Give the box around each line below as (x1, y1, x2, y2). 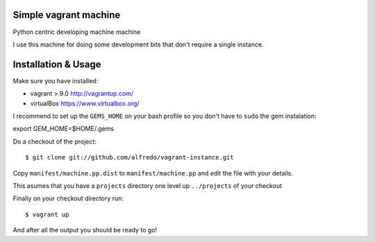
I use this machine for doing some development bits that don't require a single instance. (12, 40, 264, 49)
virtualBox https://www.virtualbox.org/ (30, 99, 140, 107)
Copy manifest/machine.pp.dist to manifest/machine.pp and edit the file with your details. (12, 168, 293, 177)
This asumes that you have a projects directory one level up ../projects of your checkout (12, 181, 283, 190)
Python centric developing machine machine (12, 28, 141, 36)
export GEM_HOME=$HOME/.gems (12, 125, 115, 133)
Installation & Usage (12, 58, 101, 70)
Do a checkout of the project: (12, 137, 97, 146)
